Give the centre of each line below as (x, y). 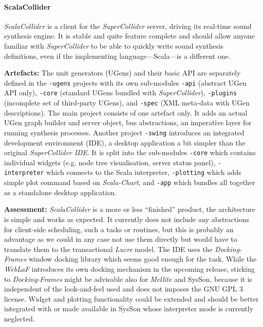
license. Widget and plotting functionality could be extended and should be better (131, 298)
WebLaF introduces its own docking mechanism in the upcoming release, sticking (129, 268)
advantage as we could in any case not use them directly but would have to (121, 239)
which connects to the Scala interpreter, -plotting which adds (144, 172)
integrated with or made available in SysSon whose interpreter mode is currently (129, 308)
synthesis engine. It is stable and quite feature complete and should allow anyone (129, 36)
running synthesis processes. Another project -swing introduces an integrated (124, 132)
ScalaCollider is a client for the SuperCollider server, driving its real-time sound (128, 26)
